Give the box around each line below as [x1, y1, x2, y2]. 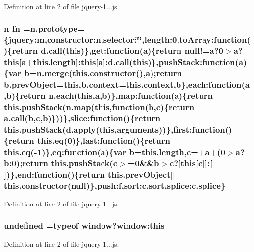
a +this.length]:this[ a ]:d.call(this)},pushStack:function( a [21, 56, 244, 68]
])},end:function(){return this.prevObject [4, 168, 171, 180]
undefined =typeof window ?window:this [4, 219, 165, 231]
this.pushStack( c [51, 157, 118, 169]
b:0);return [4, 157, 48, 169]
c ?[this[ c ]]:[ [170, 157, 213, 169]
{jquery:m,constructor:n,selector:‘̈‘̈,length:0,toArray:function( [4, 33, 251, 46]
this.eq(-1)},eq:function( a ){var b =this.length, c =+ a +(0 [4, 145, 226, 158]
